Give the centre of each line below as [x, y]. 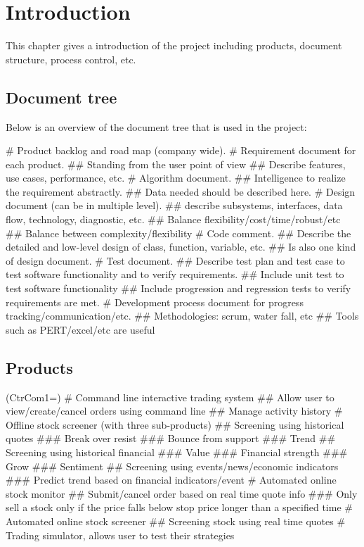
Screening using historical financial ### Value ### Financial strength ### [177, 452]
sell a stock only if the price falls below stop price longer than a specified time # [179, 507]
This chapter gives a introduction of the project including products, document [174, 45]
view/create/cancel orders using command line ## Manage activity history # [174, 411]
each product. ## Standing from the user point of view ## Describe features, [176, 164]
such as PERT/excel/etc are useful [80, 329]
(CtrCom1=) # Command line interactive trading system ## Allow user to [170, 397]
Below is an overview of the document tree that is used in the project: [156, 126]
